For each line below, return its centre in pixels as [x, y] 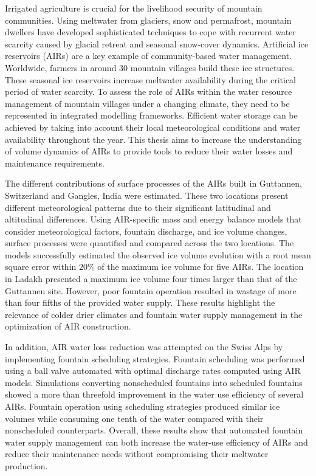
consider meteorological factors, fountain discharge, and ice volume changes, [146, 231]
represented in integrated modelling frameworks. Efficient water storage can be [151, 115]
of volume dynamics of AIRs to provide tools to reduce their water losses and [149, 151]
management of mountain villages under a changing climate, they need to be [147, 103]
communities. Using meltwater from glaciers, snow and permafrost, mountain [148, 20]
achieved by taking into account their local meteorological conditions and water [153, 127]
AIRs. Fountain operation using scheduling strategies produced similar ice [143, 406]
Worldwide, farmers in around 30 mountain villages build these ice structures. [150, 67]
